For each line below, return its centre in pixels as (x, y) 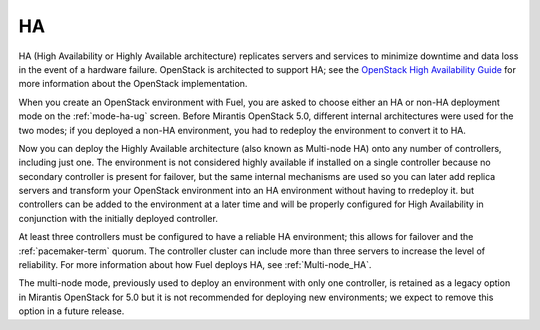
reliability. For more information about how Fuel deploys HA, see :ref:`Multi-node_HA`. (195, 265)
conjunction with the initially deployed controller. (118, 218)
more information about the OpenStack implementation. (133, 84)
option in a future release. (71, 311)
